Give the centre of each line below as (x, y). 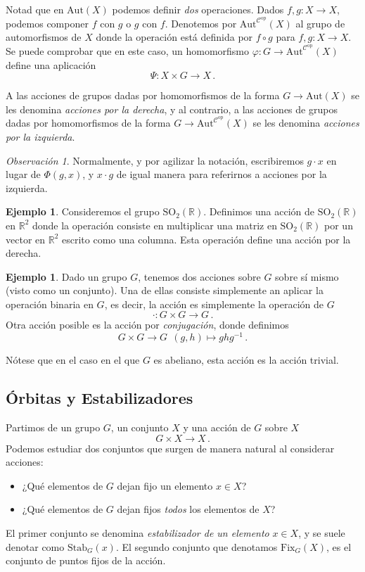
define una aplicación (51, 64)
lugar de (23, 174)
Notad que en (35, 9)
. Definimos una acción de (259, 211)
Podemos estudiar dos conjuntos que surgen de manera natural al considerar (170, 448)
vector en (26, 239)
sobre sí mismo (307, 276)
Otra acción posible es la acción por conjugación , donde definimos (147, 325)
